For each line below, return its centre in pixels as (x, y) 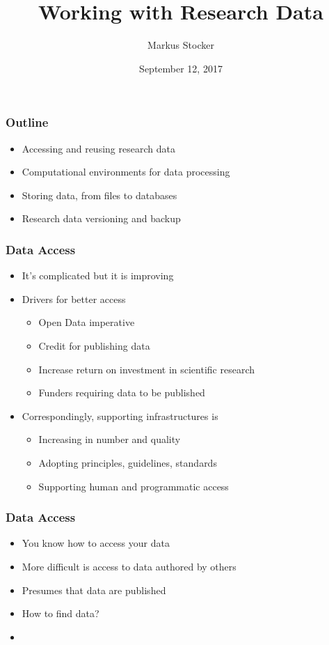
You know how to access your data (96, 543)
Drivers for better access (74, 298)
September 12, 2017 (181, 68)
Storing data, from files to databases (99, 195)
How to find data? (61, 613)
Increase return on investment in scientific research (147, 369)
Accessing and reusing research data (98, 148)
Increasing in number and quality (110, 439)
